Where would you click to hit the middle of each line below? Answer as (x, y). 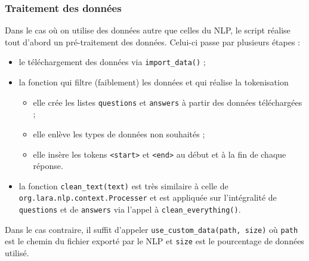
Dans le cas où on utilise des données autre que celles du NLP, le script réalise (148, 30)
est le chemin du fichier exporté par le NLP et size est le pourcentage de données (154, 241)
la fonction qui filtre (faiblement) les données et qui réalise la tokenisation (154, 82)
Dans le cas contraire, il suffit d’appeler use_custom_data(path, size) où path (152, 229)
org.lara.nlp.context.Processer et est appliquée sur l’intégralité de (148, 197)
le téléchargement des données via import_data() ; (112, 62)
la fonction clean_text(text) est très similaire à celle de (123, 185)
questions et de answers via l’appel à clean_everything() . (130, 209)
